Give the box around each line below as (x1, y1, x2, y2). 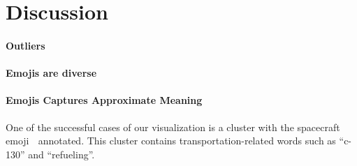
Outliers (6, 38, 45, 52)
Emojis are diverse (6, 66, 97, 80)
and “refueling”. (28, 146, 95, 161)
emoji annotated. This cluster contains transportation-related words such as (6, 133, 336, 148)
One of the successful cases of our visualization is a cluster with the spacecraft (6, 119, 340, 134)
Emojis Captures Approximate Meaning (6, 93, 203, 107)
